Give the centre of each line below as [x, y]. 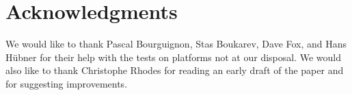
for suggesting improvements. [67, 83]
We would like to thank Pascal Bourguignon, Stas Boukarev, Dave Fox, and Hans [176, 44]
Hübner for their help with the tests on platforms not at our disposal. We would [174, 57]
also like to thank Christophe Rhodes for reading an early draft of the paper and [175, 70]
